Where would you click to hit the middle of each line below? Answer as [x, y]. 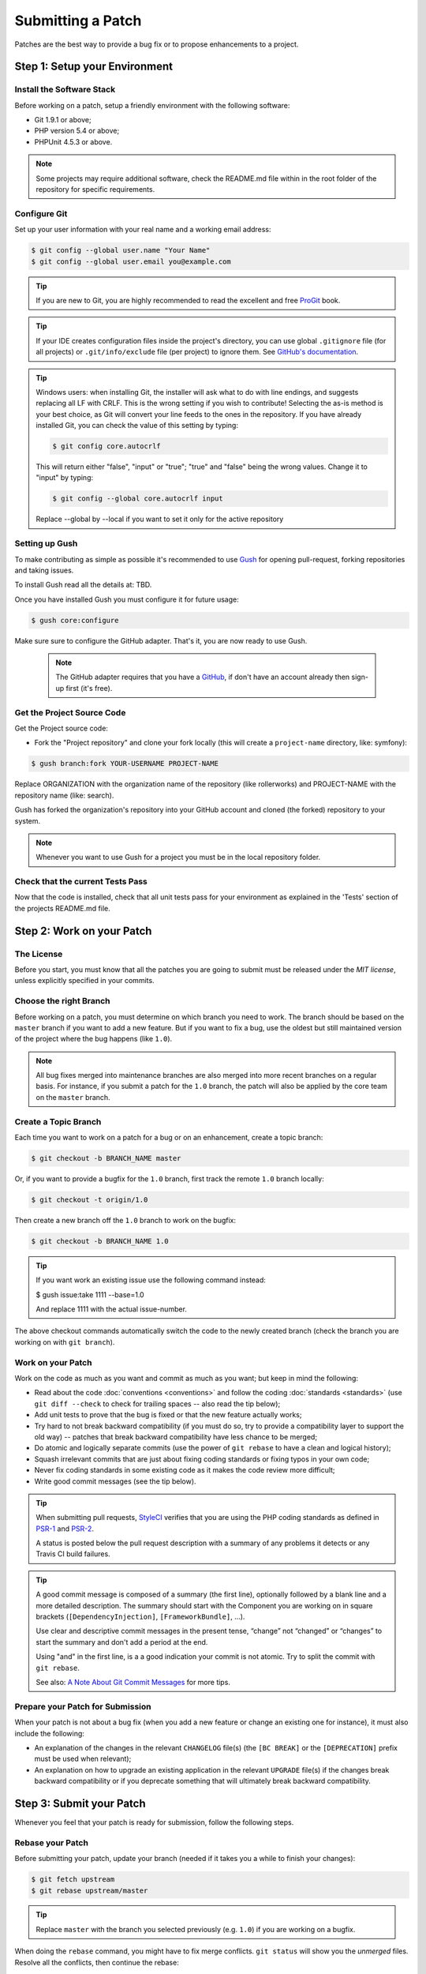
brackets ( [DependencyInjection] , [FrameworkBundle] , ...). [140, 1617]
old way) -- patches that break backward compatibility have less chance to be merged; [176, 1436]
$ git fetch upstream [73, 1880]
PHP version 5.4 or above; [77, 131]
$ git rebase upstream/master [90, 1890]
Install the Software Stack [65, 89]
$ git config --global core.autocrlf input [138, 499]
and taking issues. [44, 570]
